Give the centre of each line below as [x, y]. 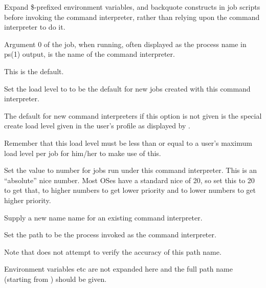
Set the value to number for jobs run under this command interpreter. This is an [131, 170]
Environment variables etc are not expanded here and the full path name [118, 269]
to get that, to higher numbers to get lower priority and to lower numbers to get [130, 190]
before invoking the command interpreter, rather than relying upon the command [132, 17]
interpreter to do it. [35, 27]
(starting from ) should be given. [56, 279]
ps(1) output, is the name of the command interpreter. [90, 54]
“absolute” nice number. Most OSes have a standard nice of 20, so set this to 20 [129, 180]
